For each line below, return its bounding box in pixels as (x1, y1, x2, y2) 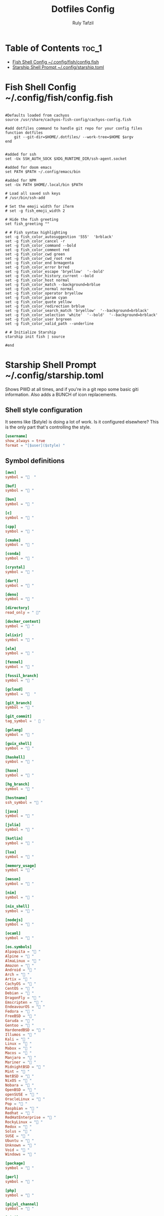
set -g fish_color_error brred (5, 264, 70, 270)
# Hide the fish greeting (5, 217, 58, 222)
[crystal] (5, 565, 26, 570)
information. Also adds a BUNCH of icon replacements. (5, 391, 117, 397)
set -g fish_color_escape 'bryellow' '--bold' (5, 269, 105, 274)
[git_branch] (5, 700, 32, 705)
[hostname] (5, 795, 28, 800)
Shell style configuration (5, 406, 83, 414)
